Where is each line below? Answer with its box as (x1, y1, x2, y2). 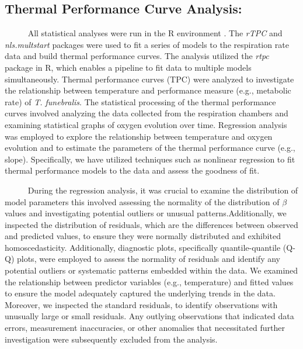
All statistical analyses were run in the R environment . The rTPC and (27, 27, 283, 39)
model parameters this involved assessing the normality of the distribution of (5, 195, 280, 208)
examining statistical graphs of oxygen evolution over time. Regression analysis (5, 118, 287, 130)
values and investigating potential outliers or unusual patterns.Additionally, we (5, 207, 287, 219)
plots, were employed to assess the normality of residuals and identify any (16, 253, 280, 265)
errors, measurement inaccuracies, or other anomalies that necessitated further (5, 322, 285, 334)
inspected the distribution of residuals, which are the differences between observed (5, 218, 298, 230)
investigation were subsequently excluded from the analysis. (5, 333, 218, 345)
